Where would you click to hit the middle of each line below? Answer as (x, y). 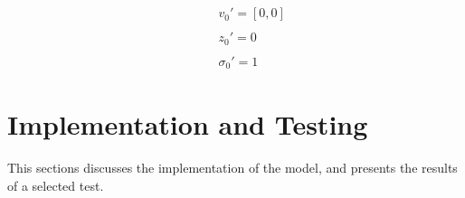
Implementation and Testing (188, 124)
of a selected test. (56, 185)
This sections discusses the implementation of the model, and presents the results (232, 168)
